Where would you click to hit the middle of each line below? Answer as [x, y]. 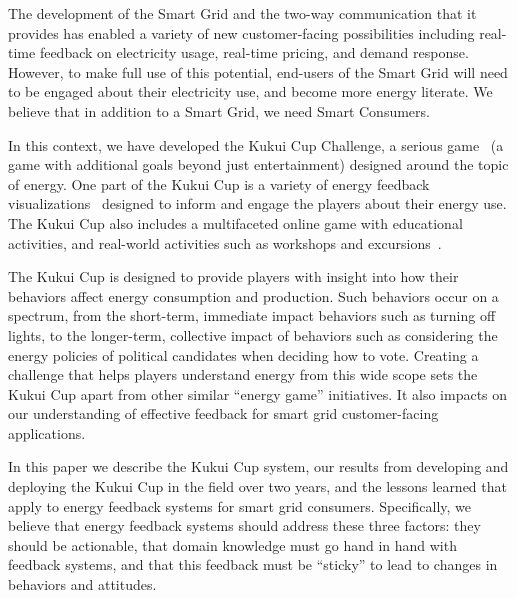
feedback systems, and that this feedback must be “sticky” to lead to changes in [253, 564]
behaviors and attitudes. [82, 584]
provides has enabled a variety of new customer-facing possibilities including [241, 32]
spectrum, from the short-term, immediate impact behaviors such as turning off [252, 315]
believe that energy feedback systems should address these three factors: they [244, 525]
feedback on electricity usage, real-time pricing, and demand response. [254, 52]
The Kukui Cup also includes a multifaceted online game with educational [235, 222]
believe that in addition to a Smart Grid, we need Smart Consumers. [219, 110]
